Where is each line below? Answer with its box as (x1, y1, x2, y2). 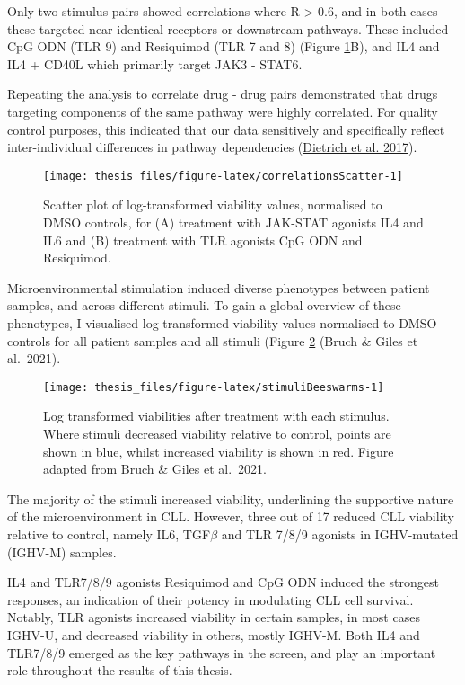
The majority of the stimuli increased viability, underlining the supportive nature (7, 489, 454, 508)
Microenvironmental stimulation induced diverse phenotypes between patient (7, 278, 430, 297)
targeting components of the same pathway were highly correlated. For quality (7, 102, 438, 120)
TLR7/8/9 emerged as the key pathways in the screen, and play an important (7, 643, 436, 662)
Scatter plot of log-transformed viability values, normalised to (43, 195, 382, 214)
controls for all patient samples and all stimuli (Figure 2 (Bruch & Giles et (7, 331, 418, 350)
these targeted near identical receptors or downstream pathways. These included (7, 19, 449, 38)
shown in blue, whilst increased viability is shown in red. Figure (43, 441, 394, 460)
